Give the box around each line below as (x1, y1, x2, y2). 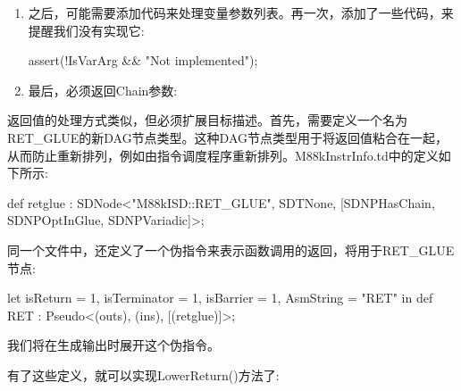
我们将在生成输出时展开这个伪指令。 (7, 336, 220, 354)
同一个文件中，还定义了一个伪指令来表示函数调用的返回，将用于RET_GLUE (7, 240, 455, 259)
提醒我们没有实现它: (28, 21, 145, 39)
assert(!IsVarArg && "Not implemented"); (28, 51, 258, 70)
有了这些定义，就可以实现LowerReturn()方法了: (7, 365, 280, 384)
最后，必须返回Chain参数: (28, 80, 178, 99)
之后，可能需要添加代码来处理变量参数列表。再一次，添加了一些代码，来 (28, 4, 454, 21)
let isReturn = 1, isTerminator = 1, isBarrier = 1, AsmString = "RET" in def (7, 288, 433, 307)
